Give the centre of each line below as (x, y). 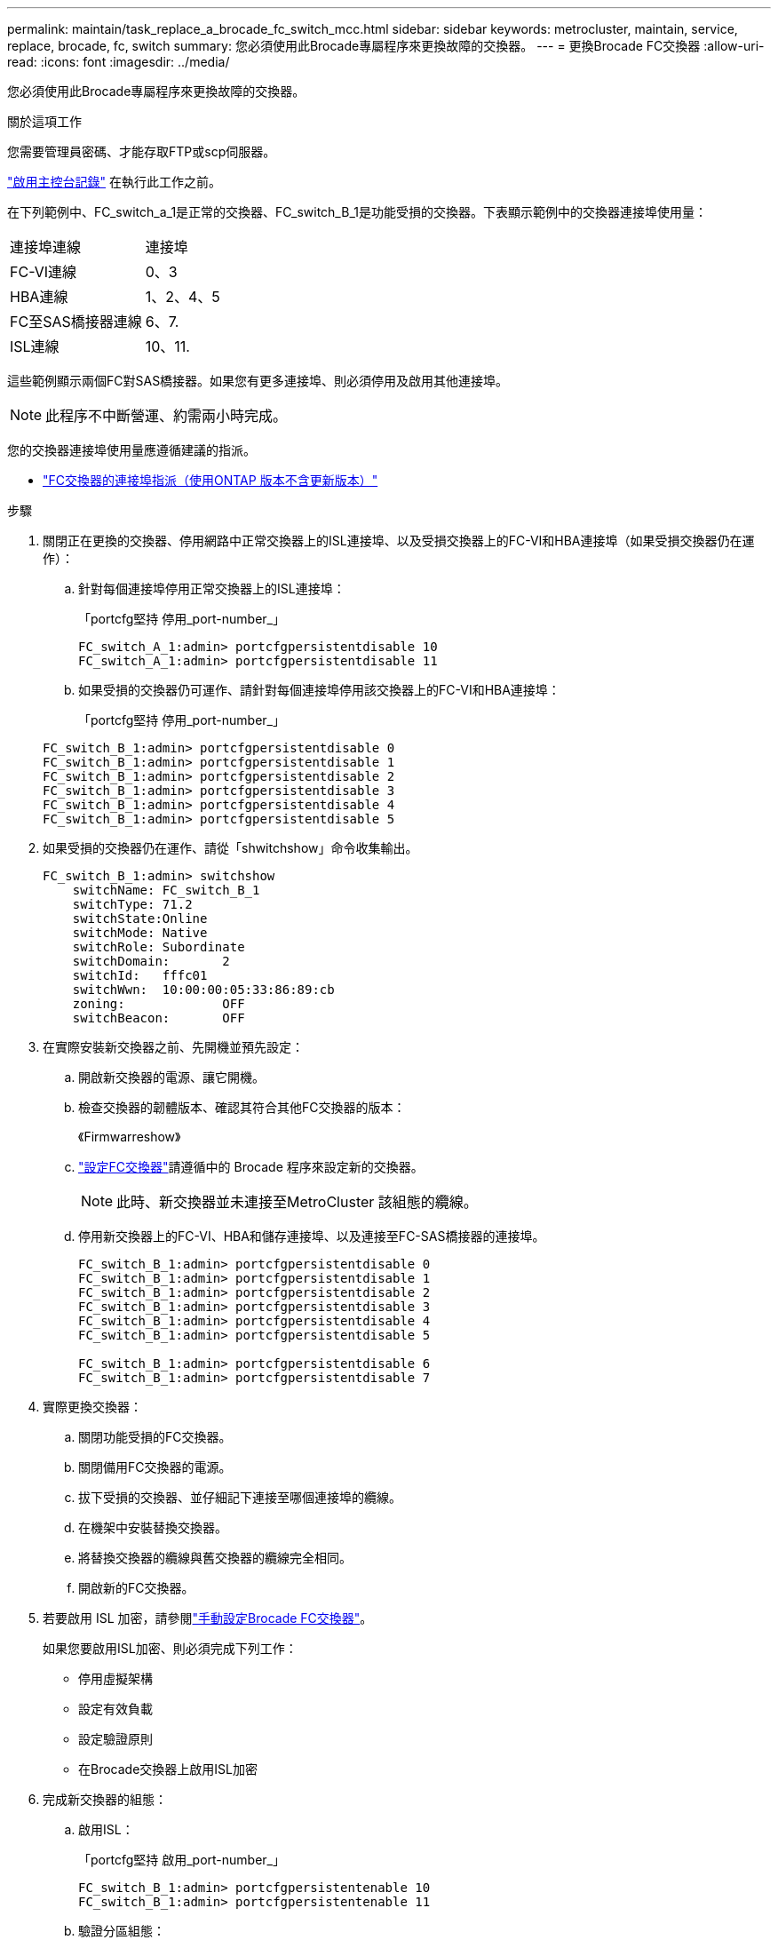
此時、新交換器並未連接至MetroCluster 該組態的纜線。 (297, 1202)
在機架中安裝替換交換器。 (153, 1527)
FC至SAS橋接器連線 (76, 322)
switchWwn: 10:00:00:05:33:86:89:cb (203, 990)
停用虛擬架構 (115, 1678)
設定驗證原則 (115, 1739)
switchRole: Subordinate (159, 947)
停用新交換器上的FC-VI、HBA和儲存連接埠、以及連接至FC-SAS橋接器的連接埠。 (312, 1236)
